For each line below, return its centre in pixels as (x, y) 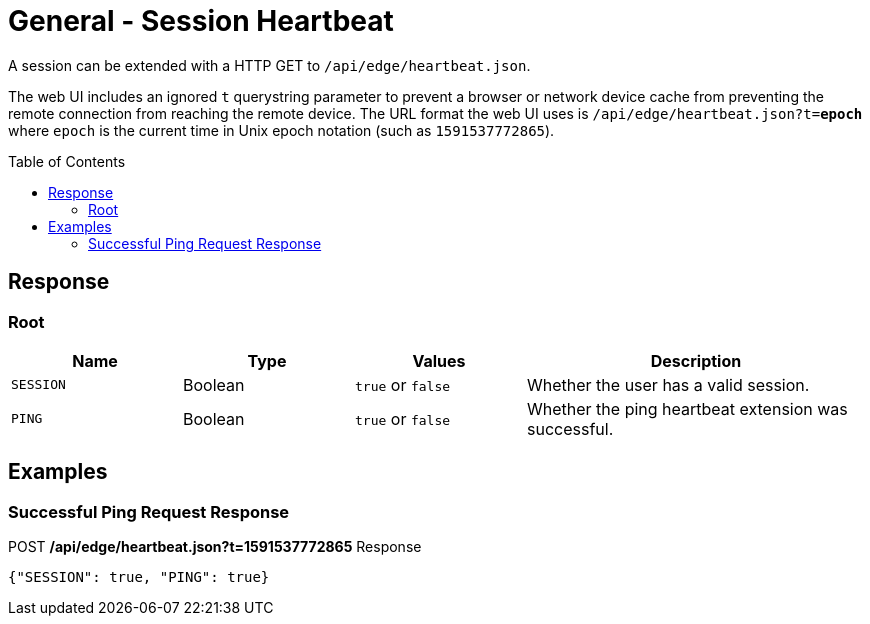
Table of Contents (67, 161)
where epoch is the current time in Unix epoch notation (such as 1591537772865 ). (281, 130)
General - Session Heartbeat (201, 21)
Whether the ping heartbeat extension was (687, 408)
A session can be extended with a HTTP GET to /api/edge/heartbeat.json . (269, 65)
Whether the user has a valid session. (668, 384)
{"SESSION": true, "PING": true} (139, 577)
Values (439, 360)
